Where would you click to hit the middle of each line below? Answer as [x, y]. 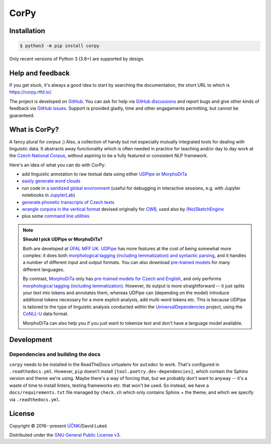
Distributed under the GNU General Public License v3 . [65, 435]
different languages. [44, 269]
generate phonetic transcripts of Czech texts [68, 202]
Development [31, 340]
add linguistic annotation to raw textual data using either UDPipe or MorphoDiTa [104, 174]
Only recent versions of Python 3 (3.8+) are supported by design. [77, 59]
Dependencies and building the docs [55, 354]
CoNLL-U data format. [46, 314]
